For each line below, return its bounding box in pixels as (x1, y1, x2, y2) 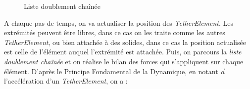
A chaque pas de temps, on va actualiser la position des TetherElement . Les (4, 17, 234, 28)
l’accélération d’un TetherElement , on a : (4, 76, 128, 86)
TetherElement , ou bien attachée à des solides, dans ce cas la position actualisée (4, 37, 246, 47)
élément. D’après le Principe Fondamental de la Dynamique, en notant (4, 66, 218, 76)
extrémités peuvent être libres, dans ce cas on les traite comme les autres (4, 27, 225, 38)
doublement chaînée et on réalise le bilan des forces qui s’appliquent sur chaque (4, 56, 244, 66)
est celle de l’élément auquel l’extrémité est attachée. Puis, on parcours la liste (4, 46, 242, 57)
